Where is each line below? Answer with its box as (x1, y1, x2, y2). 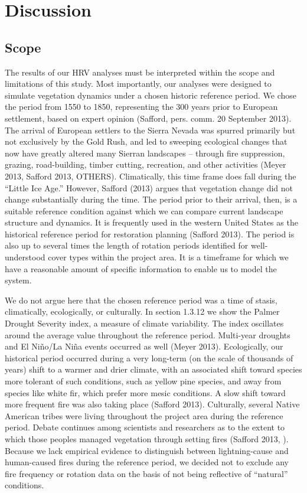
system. (5, 274, 32, 286)
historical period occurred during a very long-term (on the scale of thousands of (5, 351, 293, 364)
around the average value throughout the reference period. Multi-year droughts (5, 328, 290, 341)
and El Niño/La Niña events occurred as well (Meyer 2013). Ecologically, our (5, 340, 283, 352)
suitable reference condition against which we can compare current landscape (5, 204, 283, 217)
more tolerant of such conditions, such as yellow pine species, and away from (5, 375, 282, 387)
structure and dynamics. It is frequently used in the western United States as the (5, 216, 298, 228)
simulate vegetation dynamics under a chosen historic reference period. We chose (5, 89, 297, 101)
